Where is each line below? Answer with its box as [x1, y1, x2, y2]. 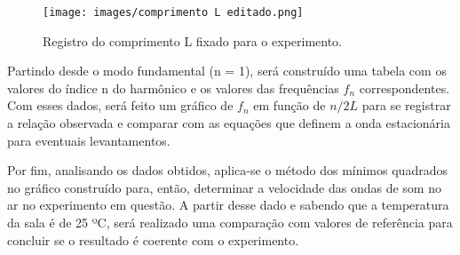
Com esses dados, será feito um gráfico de [7, 96, 234, 115]
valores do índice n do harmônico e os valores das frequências [7, 78, 339, 97]
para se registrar [361, 96, 451, 115]
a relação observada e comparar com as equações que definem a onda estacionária [7, 114, 450, 132]
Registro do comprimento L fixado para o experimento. [43, 31, 343, 50]
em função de [253, 96, 326, 115]
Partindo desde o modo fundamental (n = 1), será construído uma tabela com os [7, 61, 447, 80]
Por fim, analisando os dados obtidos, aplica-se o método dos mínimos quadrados [7, 161, 448, 179]
